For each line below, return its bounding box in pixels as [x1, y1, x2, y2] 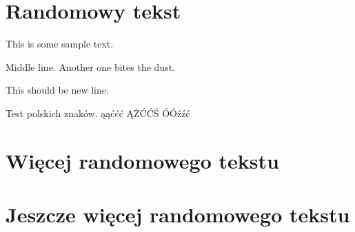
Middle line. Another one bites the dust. [6, 59, 175, 74]
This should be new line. [6, 83, 109, 97]
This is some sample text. [6, 36, 114, 51]
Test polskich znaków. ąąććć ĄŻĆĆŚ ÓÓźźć [6, 105, 190, 120]
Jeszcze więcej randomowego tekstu [6, 200, 350, 229]
